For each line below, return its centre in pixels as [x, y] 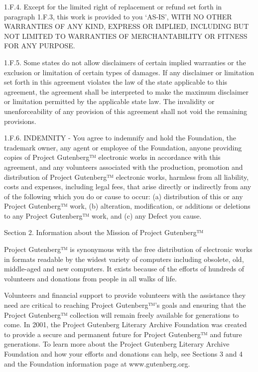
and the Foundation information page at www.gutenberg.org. [97, 363]
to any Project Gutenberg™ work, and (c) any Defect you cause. [103, 215]
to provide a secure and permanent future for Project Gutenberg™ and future [123, 334]
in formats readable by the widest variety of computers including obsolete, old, [124, 259]
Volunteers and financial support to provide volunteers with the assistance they [125, 295]
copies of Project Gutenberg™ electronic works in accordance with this [112, 157]
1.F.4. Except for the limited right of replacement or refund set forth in [113, 6]
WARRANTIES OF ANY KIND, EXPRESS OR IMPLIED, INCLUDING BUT [127, 26]
